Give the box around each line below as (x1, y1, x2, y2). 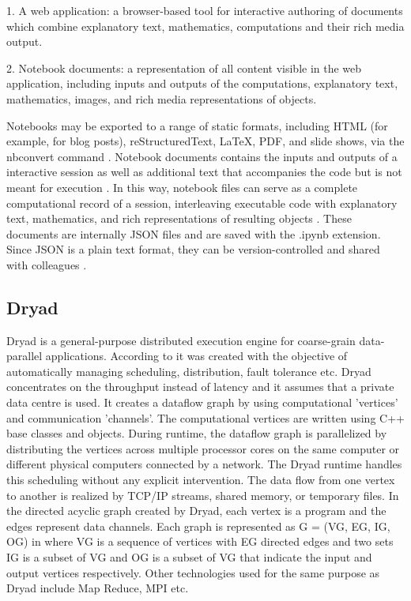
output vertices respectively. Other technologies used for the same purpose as (6, 564, 380, 580)
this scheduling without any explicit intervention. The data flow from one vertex (6, 471, 395, 488)
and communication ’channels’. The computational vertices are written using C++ (6, 409, 405, 426)
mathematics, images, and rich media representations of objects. (6, 90, 317, 107)
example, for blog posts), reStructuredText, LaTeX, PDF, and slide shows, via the (6, 133, 405, 149)
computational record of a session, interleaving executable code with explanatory (6, 194, 398, 211)
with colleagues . (6, 256, 87, 272)
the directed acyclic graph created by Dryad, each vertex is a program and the (6, 502, 386, 519)
